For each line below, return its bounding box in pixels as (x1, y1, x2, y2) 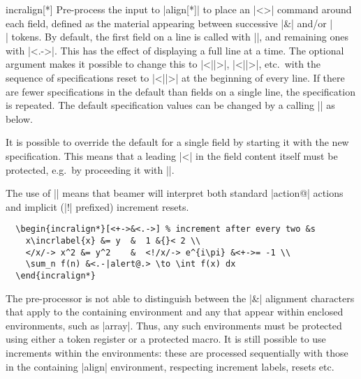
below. (6, 111, 33, 126)
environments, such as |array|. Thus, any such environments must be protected (6, 318, 342, 332)
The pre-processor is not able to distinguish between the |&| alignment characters (6, 290, 355, 305)
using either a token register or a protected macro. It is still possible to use (6, 332, 326, 346)
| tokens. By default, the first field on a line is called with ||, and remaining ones (6, 29, 348, 44)
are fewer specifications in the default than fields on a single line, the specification (6, 84, 355, 98)
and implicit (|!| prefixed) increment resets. (6, 199, 189, 214)
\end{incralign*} (15, 270, 96, 281)
